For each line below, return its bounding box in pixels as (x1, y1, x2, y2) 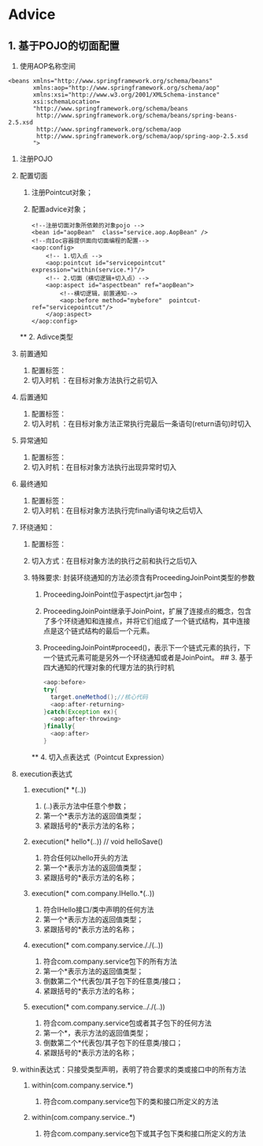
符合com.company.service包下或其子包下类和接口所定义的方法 (43, 1129, 246, 1138)
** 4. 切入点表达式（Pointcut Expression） (31, 752, 169, 762)
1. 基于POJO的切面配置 (8, 39, 120, 52)
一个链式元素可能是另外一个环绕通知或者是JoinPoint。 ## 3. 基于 (43, 653, 254, 662)
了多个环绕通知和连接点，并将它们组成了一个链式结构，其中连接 (43, 616, 250, 625)
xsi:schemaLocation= (32, 98, 101, 106)
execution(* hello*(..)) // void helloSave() (31, 837, 163, 846)
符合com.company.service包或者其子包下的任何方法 (43, 1018, 213, 1028)
